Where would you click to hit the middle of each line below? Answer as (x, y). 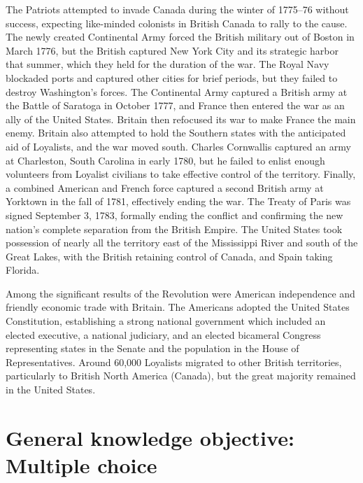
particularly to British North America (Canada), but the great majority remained (181, 376)
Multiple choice (81, 465)
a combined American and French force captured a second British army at (165, 187)
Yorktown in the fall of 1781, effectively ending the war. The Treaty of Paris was (178, 201)
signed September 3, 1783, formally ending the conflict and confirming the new (175, 215)
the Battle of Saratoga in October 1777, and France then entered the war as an (175, 105)
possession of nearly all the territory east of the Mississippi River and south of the (182, 243)
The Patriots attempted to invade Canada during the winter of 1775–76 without (177, 9)
